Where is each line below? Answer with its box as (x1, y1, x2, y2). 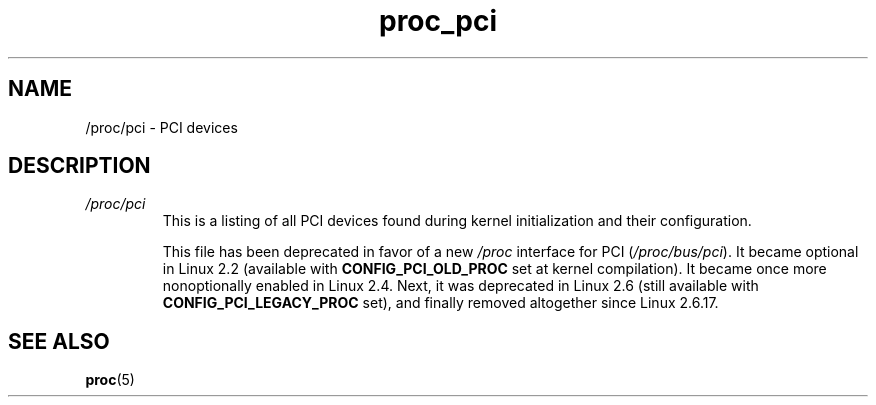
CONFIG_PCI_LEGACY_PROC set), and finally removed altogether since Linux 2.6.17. (162, 294, 719, 312)
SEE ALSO (8, 328, 110, 354)
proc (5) (85, 371, 135, 389)
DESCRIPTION (8, 153, 151, 179)
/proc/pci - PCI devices (85, 118, 238, 136)
